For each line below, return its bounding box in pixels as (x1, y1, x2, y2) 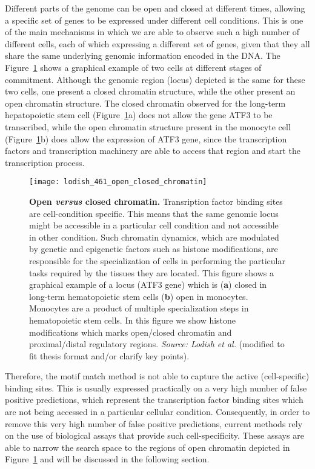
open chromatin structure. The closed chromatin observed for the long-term (5, 96, 286, 109)
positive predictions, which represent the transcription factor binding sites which (5, 393, 303, 406)
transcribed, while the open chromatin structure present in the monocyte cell (5, 120, 291, 133)
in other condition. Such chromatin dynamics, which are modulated (29, 230, 279, 243)
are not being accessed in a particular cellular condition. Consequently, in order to (5, 405, 310, 418)
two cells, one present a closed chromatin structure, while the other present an (5, 85, 296, 98)
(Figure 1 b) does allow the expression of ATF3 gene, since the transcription (5, 132, 287, 145)
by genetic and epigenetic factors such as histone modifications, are (29, 242, 278, 255)
